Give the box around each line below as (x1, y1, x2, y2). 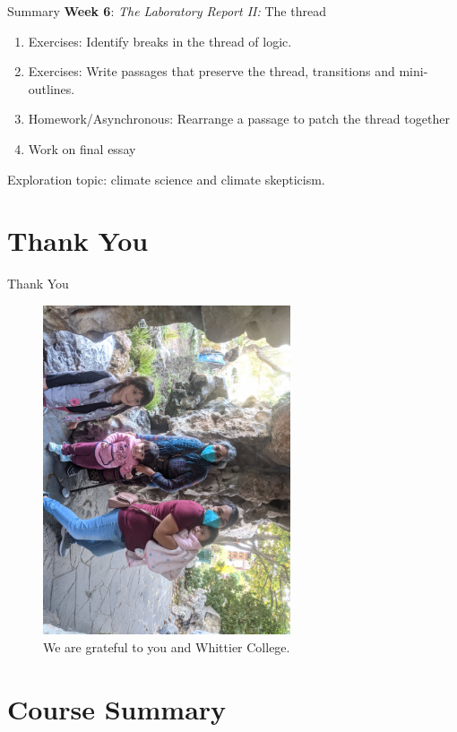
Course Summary (7, 690, 227, 727)
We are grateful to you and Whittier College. (43, 637, 290, 656)
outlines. (28, 79, 75, 98)
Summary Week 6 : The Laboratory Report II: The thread (7, 2, 326, 20)
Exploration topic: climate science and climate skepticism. (7, 169, 325, 188)
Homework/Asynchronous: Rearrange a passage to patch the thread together (28, 109, 450, 128)
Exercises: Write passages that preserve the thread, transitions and (28, 62, 395, 81)
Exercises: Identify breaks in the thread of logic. (28, 31, 292, 50)
